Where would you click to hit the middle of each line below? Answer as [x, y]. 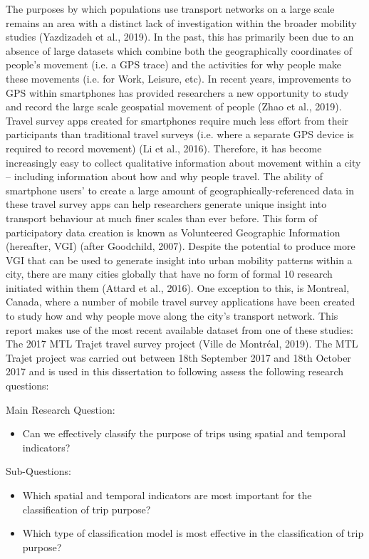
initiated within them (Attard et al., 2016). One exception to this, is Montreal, [178, 287]
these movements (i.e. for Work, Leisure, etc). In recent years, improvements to [178, 78]
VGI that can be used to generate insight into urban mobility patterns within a [179, 260]
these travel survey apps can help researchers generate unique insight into [166, 204]
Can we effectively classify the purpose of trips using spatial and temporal [184, 433]
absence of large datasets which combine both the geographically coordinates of [179, 50]
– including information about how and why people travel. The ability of [165, 176]
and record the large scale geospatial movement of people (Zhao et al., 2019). [174, 106]
